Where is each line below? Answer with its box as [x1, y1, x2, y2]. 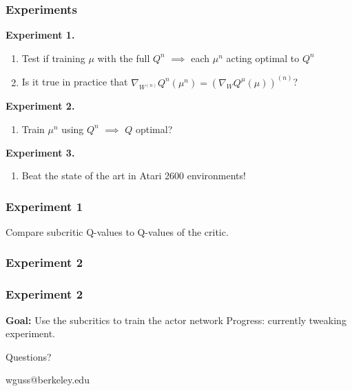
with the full [97, 50, 150, 65]
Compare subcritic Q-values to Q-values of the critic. [6, 224, 229, 239]
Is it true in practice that [21, 74, 128, 89]
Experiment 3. [6, 145, 75, 159]
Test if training [21, 50, 85, 65]
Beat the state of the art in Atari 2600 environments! [21, 168, 246, 183]
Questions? [6, 349, 52, 363]
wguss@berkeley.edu [6, 372, 90, 387]
